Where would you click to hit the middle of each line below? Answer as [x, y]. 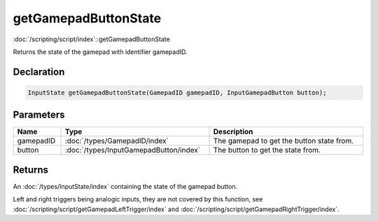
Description [233, 131]
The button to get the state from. [267, 150]
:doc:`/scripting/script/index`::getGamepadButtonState [92, 39]
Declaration [39, 72]
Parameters [39, 115]
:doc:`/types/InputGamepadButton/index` [133, 150]
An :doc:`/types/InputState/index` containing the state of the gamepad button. [125, 186]
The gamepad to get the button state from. [283, 141]
